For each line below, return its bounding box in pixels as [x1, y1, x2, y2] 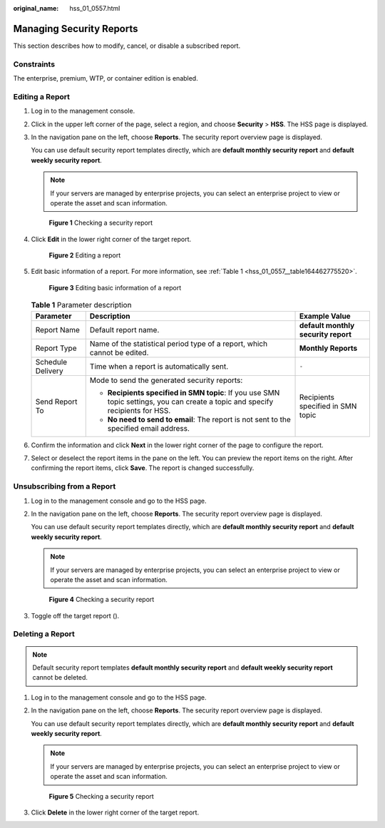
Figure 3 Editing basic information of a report [48, 283, 182, 292]
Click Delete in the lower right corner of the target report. [31, 808, 200, 817]
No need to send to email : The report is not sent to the [107, 414, 292, 424]
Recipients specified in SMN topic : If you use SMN [107, 387, 280, 397]
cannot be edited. [89, 347, 149, 357]
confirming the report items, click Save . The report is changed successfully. [31, 464, 255, 472]
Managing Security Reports [13, 22, 138, 35]
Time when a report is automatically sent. [89, 361, 229, 371]
